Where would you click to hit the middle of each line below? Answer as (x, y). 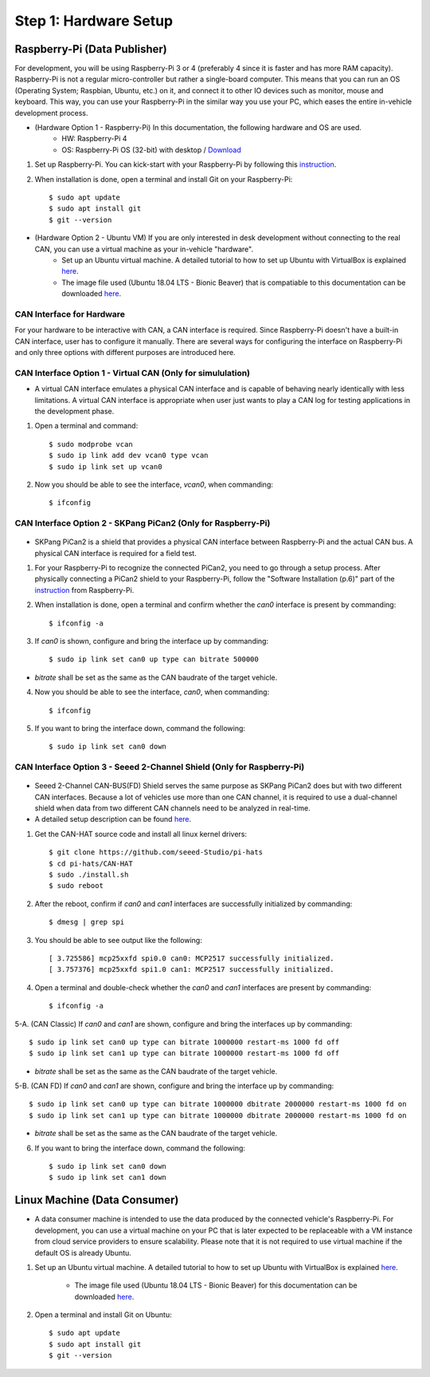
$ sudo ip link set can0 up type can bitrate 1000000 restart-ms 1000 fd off (184, 1042)
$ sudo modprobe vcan (91, 444)
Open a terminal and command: (86, 426)
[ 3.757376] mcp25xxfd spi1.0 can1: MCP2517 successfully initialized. (192, 970)
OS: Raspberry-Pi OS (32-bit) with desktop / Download (152, 150)
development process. (51, 112)
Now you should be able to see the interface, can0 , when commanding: (152, 692)
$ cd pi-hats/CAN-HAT (91, 863)
